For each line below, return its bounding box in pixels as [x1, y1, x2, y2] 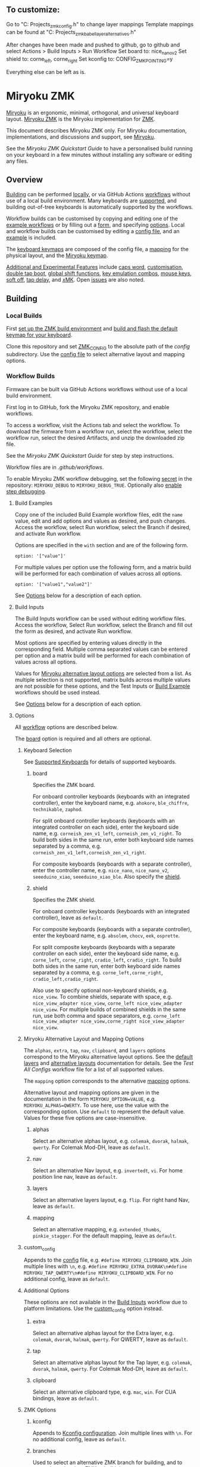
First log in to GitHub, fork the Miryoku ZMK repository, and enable [6, 403, 170, 410]
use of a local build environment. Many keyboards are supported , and [6, 197, 177, 204]
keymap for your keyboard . [6, 331, 73, 339]
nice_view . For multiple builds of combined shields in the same [32, 1005, 186, 1013]
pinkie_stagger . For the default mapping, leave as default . [32, 1232, 177, 1239]
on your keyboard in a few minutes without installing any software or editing [6, 151, 192, 158]
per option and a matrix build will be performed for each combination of [14, 651, 190, 659]
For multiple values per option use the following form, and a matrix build [14, 563, 192, 570]
